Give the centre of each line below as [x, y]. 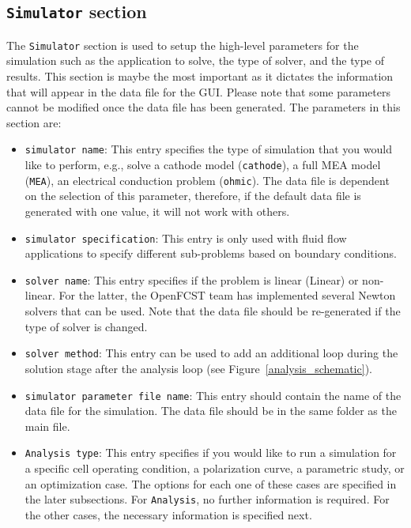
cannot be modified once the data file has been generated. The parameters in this [204, 107]
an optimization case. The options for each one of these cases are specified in [211, 483]
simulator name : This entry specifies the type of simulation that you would [208, 149]
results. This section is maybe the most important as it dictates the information [200, 76]
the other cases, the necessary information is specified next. [168, 514]
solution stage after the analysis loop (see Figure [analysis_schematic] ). [198, 368]
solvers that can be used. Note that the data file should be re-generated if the [213, 311]
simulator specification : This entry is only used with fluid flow [186, 238]
